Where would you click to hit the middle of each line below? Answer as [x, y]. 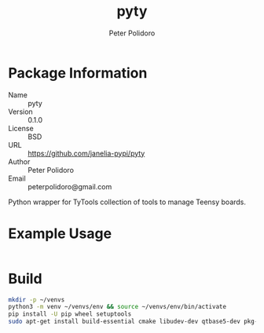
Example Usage [60, 233]
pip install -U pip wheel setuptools [70, 314]
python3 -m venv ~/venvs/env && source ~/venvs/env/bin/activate [117, 307]
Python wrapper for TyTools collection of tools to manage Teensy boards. [127, 202]
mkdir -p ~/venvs [37, 300]
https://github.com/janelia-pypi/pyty [86, 153]
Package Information [78, 73]
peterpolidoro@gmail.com [70, 186]
